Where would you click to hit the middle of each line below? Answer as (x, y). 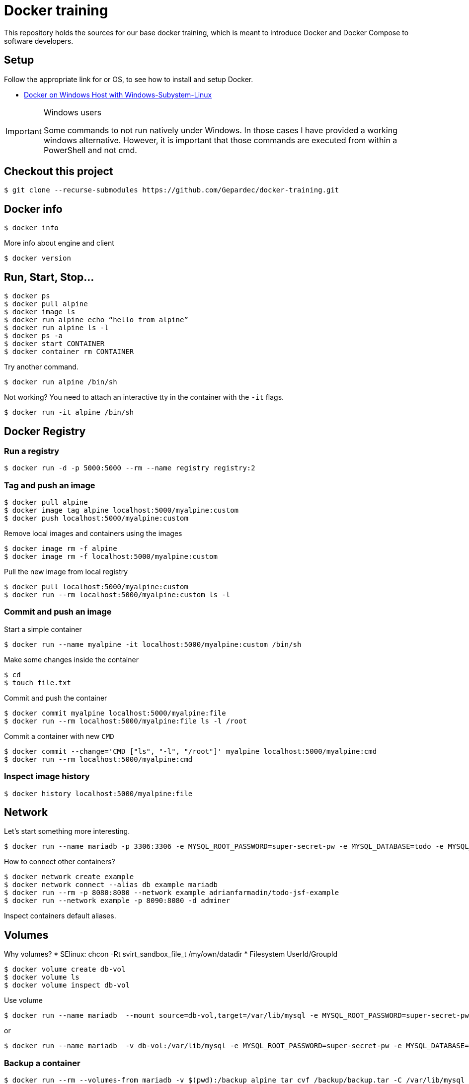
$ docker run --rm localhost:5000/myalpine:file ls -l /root (125, 721)
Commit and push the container (56, 698)
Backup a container (42, 1063)
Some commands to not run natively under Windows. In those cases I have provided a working (220, 130)
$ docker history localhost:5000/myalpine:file (98, 793)
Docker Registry (45, 431)
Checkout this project (59, 172)
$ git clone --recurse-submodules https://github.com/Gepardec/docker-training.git (172, 190)
